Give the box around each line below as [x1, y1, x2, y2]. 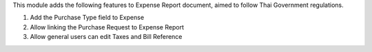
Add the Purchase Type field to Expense [30, 14, 145, 22]
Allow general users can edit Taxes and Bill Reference [30, 33, 183, 41]
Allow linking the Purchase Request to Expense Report [30, 23, 184, 31]
